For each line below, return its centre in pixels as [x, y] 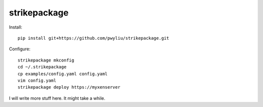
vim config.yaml [37, 80]
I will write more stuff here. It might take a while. [57, 98]
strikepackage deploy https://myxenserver [69, 87]
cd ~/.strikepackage [42, 67]
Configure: [20, 49]
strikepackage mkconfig [46, 60]
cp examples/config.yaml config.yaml [63, 74]
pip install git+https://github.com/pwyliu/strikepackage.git [94, 38]
